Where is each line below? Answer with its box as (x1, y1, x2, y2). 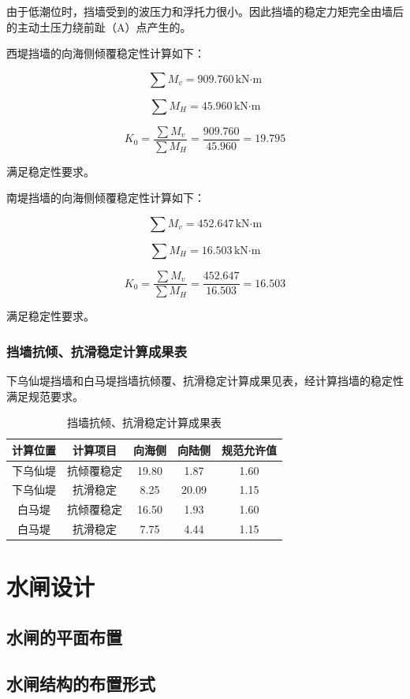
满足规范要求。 (6, 387, 84, 404)
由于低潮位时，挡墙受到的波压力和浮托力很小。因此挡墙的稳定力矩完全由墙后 (6, 3, 404, 19)
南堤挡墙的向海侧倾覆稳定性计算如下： (6, 189, 205, 206)
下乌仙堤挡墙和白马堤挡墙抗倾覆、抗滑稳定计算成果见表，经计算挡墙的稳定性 (6, 372, 404, 388)
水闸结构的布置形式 (6, 671, 155, 695)
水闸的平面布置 (6, 624, 122, 649)
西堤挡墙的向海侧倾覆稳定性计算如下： (6, 45, 205, 62)
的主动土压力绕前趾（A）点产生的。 (6, 18, 192, 35)
